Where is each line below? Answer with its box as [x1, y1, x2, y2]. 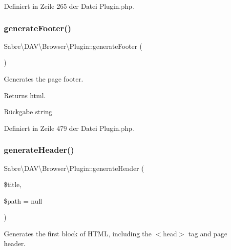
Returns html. [4, 90, 46, 100]
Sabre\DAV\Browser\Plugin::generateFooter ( [4, 41, 143, 51]
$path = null [4, 195, 42, 206]
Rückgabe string [4, 106, 53, 117]
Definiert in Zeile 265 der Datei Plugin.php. [4, 1, 134, 11]
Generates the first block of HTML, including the [4, 228, 152, 238]
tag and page [188, 228, 228, 238]
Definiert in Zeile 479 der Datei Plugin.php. [4, 123, 134, 133]
